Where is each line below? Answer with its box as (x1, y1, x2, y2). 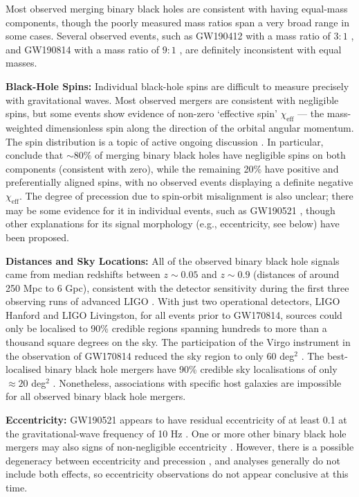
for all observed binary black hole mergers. (6, 389, 186, 403)
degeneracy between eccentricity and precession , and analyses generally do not (6, 453, 340, 467)
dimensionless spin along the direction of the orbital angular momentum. (46, 120, 354, 134)
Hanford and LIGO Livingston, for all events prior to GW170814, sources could (6, 307, 342, 322)
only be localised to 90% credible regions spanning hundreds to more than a (6, 321, 327, 335)
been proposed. (6, 229, 69, 244)
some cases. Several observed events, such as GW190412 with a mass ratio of (6, 28, 331, 43)
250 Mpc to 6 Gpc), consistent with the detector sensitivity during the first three (6, 280, 349, 295)
